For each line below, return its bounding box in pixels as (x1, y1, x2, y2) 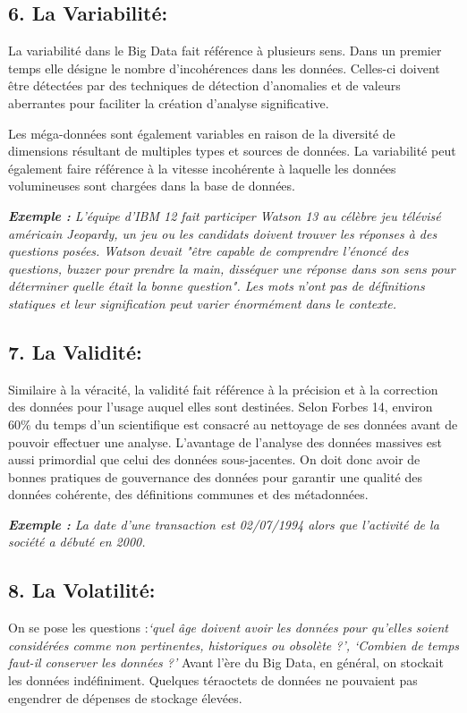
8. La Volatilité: (8, 576, 156, 604)
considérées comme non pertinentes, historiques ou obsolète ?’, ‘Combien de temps (8, 635, 460, 654)
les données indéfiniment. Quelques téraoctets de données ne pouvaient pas (8, 671, 418, 690)
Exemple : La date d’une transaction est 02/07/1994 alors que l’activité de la (8, 514, 439, 533)
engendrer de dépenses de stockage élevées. (8, 688, 242, 707)
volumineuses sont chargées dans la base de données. (8, 176, 295, 195)
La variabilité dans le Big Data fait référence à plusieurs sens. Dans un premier (8, 41, 442, 60)
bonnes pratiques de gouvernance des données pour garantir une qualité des (8, 467, 422, 486)
